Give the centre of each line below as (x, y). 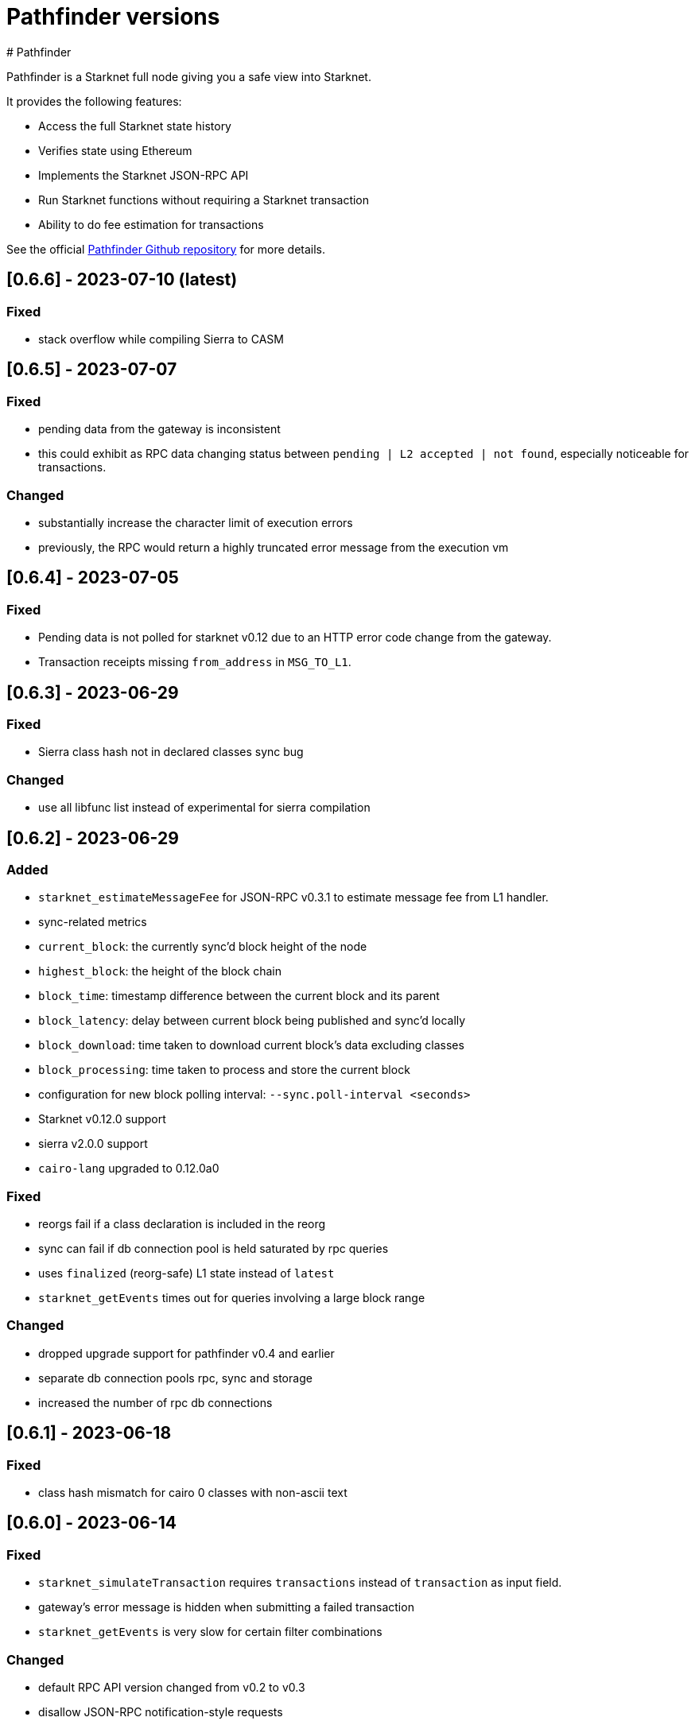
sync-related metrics (93, 922)
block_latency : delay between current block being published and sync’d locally (252, 1021)
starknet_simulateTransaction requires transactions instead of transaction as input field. (300, 1583)
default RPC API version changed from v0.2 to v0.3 (172, 1688)
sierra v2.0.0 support (93, 1144)
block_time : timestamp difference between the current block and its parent (239, 996)
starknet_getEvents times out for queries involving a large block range (232, 1298)
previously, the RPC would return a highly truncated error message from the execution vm (274, 547)
